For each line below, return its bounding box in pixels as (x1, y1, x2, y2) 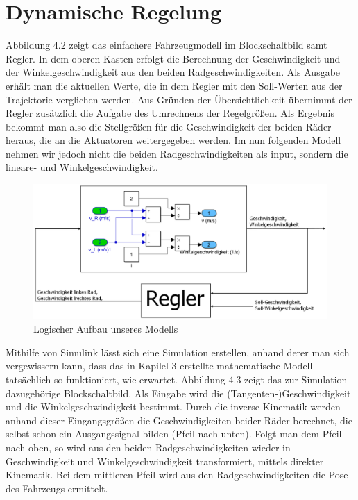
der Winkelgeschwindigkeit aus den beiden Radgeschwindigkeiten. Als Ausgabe (6, 65, 341, 79)
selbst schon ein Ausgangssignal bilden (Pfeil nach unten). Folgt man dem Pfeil (6, 426, 342, 441)
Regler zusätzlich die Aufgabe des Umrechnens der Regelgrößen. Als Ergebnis (6, 106, 335, 120)
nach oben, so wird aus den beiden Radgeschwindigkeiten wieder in (6, 440, 291, 455)
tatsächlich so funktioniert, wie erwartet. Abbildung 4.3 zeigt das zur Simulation (6, 372, 348, 387)
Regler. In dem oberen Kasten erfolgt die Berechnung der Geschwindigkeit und (6, 51, 341, 65)
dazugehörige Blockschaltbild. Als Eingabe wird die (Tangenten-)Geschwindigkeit (6, 385, 351, 400)
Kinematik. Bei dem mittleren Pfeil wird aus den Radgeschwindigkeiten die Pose (6, 467, 348, 482)
